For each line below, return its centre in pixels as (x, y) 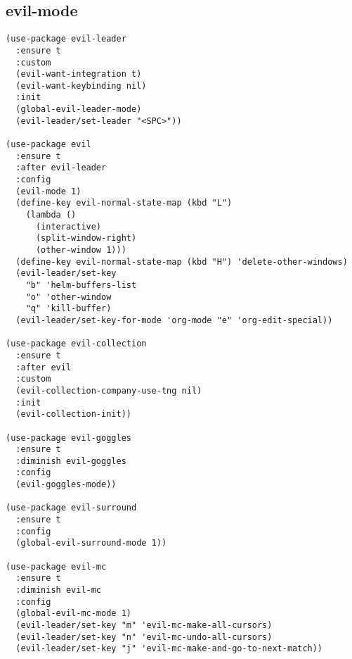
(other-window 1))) (81, 250)
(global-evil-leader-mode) (79, 109)
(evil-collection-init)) (73, 414)
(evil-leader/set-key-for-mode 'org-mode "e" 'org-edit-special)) (174, 320)
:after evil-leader (61, 168)
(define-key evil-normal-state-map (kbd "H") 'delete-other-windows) (182, 262)
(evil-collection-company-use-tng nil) (109, 390)
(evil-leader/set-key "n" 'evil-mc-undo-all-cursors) (144, 637)
